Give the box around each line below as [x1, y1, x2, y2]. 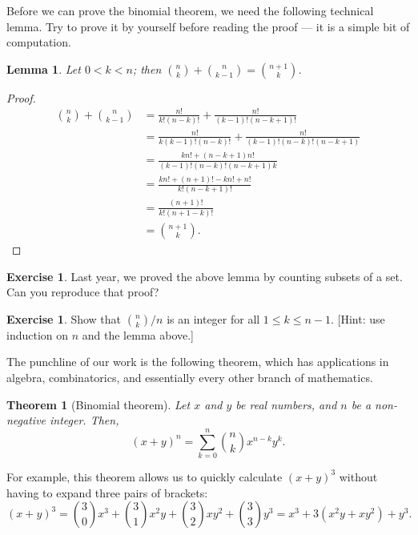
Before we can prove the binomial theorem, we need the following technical [6, 2, 374, 18]
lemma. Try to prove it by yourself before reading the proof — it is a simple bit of [6, 18, 410, 34]
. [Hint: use [331, 310, 385, 327]
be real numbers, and [235, 396, 337, 412]
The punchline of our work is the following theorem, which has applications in [6, 353, 389, 370]
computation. [6, 34, 71, 50]
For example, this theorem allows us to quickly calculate [6, 468, 283, 485]
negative [6, 412, 46, 428]
